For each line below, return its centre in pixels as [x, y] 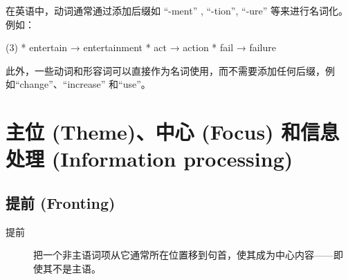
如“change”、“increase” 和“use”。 [78, 84]
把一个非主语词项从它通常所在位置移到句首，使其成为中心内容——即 [188, 255]
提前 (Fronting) [61, 202]
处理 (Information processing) [149, 159]
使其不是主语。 [67, 268]
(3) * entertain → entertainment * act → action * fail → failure [141, 47]
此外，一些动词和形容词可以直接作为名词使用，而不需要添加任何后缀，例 [170, 70]
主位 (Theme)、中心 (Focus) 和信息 [173, 132]
